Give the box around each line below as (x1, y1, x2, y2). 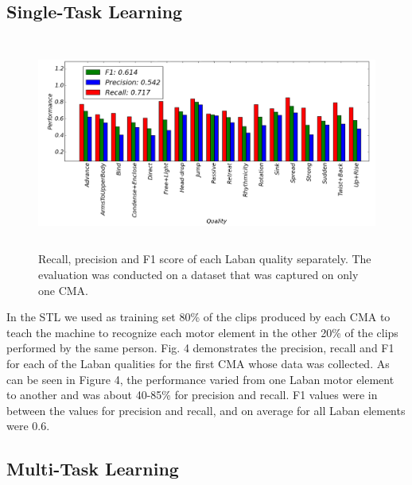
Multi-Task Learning (6, 456, 179, 481)
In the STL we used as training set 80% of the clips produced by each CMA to (6, 308, 391, 325)
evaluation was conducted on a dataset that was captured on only (38, 266, 359, 282)
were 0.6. (6, 417, 50, 434)
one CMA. (38, 281, 88, 298)
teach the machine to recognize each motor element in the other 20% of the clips (6, 324, 398, 340)
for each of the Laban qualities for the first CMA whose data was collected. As (6, 355, 390, 371)
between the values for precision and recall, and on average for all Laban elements (6, 402, 406, 418)
